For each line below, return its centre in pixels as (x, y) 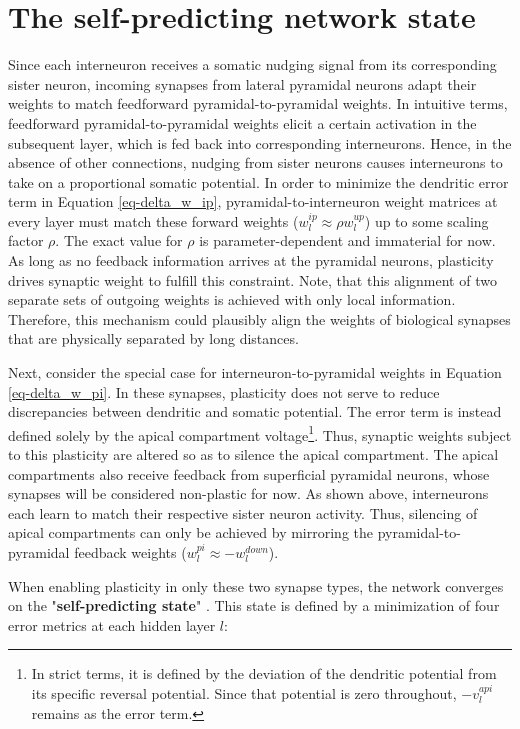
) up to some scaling (426, 220)
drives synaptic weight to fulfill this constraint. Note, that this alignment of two (252, 279)
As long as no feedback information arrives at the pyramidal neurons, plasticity (251, 260)
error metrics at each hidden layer (112, 624)
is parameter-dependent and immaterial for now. (347, 240)
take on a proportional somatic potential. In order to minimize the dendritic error (258, 181)
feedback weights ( (130, 552)
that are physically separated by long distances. (153, 338)
